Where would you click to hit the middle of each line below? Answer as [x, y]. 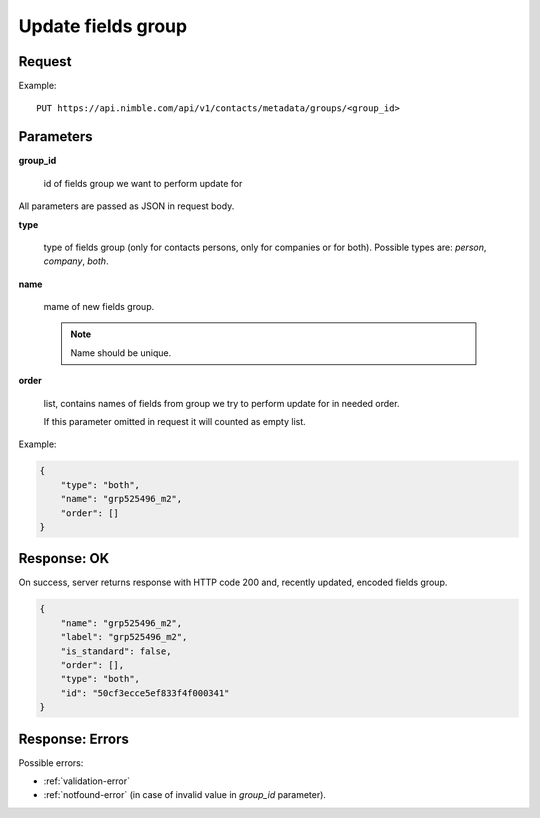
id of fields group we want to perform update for [143, 183]
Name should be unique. [121, 352]
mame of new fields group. [99, 307]
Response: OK [64, 558]
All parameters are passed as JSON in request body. [126, 206]
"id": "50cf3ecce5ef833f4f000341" [145, 693]
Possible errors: [51, 762]
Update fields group [103, 26]
